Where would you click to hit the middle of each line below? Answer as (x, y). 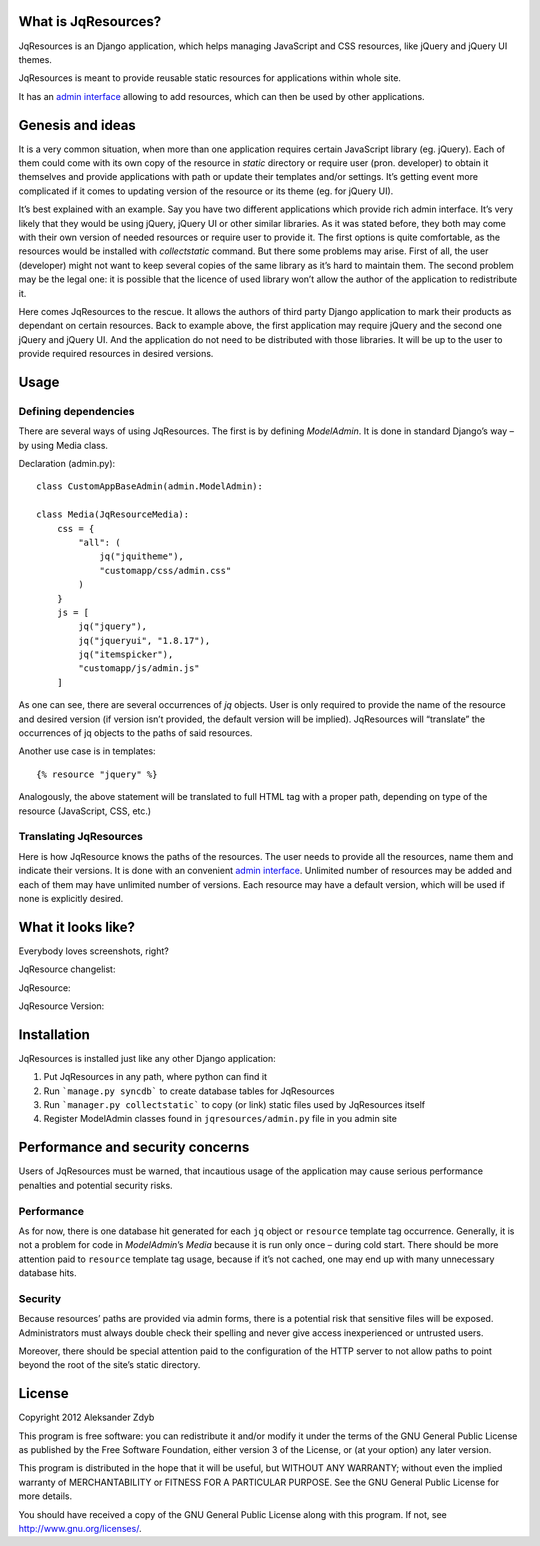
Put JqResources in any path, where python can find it (155, 1077)
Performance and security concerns (134, 1147)
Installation (54, 1034)
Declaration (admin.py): (67, 463)
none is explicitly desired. (71, 898)
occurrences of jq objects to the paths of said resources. (135, 733)
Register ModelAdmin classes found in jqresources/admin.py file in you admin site (220, 1119)
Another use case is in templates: (87, 751)
